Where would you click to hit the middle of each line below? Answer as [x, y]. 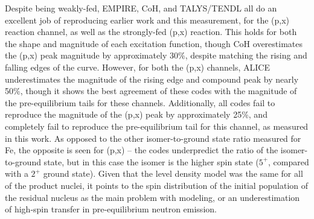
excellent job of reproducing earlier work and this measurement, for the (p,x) [147, 20]
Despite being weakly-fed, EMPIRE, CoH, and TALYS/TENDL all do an [141, 8]
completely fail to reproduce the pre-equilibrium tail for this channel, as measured [157, 126]
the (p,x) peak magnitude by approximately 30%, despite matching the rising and [156, 55]
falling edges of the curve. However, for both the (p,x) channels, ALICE [137, 67]
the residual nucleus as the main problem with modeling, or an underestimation [152, 197]
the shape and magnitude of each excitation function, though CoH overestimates [154, 43]
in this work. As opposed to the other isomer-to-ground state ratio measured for [153, 138]
